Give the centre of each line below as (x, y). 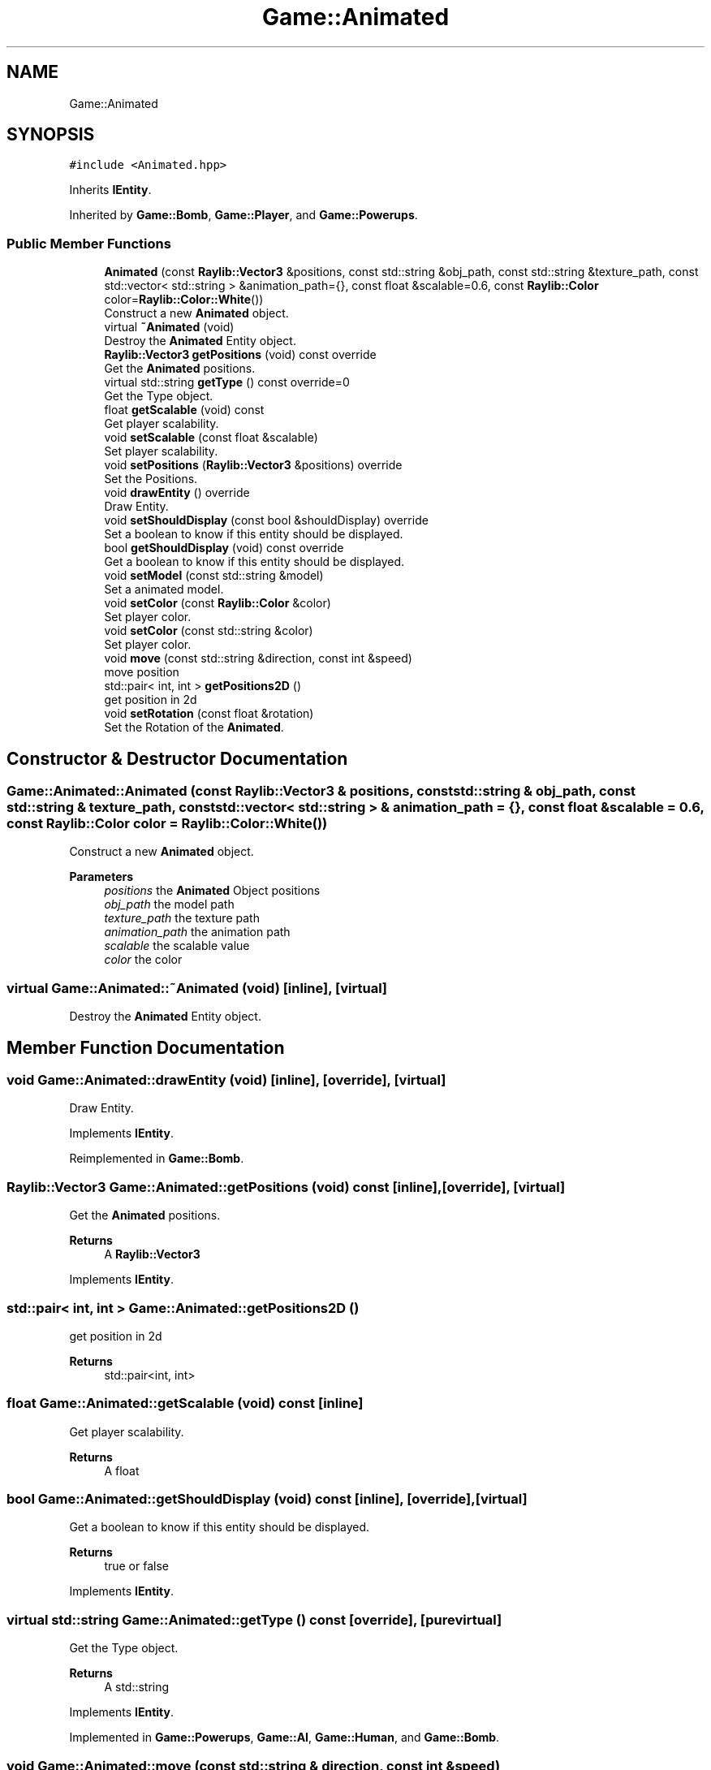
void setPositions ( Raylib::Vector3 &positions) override (253, 465)
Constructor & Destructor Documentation (177, 758)
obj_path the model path (169, 904)
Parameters (101, 877)
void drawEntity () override (177, 493)
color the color (143, 960)
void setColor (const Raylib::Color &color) (218, 603)
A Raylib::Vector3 (152, 1254)
